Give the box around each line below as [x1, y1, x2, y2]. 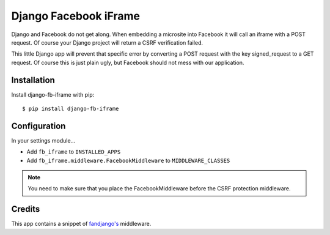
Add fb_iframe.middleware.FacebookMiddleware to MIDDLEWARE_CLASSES [26, 157, 230, 164]
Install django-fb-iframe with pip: [11, 91, 95, 98]
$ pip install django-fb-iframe [22, 105, 119, 113]
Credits [11, 204, 40, 214]
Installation [11, 75, 55, 85]
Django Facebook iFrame [11, 9, 141, 23]
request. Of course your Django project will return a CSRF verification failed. [11, 39, 204, 46]
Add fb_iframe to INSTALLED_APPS [26, 148, 121, 155]
